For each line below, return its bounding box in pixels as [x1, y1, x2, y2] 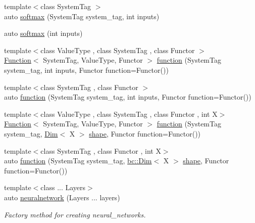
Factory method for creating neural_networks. [4, 209, 146, 219]
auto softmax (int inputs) [4, 28, 83, 38]
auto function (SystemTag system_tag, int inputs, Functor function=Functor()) [4, 92, 251, 102]
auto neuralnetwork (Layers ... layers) [4, 192, 120, 202]
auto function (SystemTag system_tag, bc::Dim [4, 155, 152, 166]
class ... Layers [40, 182, 86, 193]
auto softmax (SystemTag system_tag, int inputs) [4, 11, 160, 21]
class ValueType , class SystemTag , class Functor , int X [40, 108, 218, 119]
